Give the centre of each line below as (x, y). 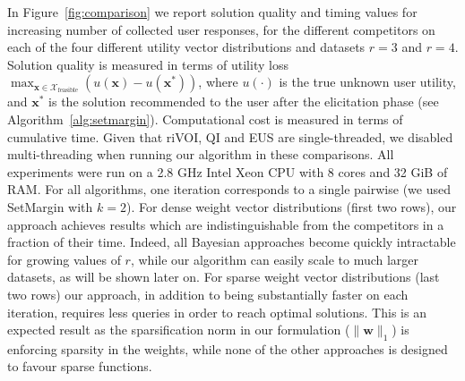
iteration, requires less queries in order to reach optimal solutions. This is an (217, 312)
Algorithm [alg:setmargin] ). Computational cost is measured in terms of (205, 119)
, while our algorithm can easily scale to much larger (275, 259)
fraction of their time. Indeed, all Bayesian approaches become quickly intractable (232, 242)
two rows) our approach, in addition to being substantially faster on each (208, 294)
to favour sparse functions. (80, 366)
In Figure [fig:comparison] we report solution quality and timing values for (212, 12)
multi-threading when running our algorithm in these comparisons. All (201, 154)
